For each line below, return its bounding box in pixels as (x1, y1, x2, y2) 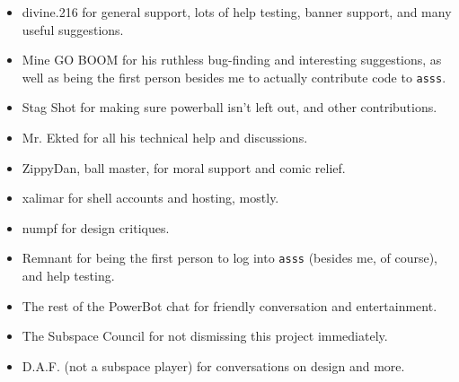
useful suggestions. (22, 20, 124, 39)
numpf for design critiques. (22, 218, 170, 237)
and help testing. (22, 266, 115, 285)
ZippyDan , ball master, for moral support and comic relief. (22, 158, 346, 177)
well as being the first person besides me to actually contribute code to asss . (22, 67, 446, 86)
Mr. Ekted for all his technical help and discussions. (22, 128, 308, 147)
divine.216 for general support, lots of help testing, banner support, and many (22, 3, 452, 21)
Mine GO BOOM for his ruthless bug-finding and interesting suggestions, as (22, 50, 442, 69)
